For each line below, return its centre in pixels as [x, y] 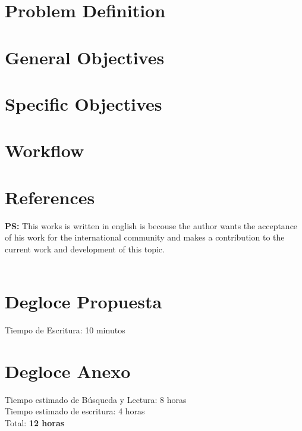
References [50, 197]
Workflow [45, 150]
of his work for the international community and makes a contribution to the [145, 237]
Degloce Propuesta [84, 302]
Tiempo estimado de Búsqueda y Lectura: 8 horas [96, 399]
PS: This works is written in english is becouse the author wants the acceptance [151, 225]
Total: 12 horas [35, 423]
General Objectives [85, 57]
